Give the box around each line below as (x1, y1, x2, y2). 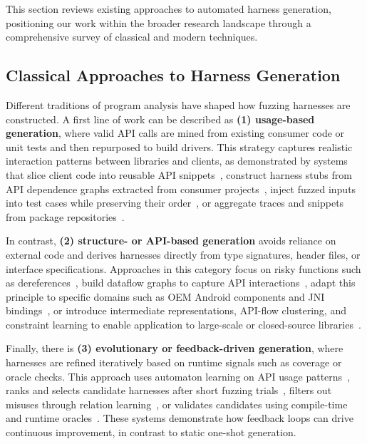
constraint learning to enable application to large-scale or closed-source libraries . (6, 316, 361, 331)
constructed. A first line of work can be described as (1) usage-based (6, 111, 315, 126)
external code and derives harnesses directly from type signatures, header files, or (6, 247, 361, 262)
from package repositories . (6, 209, 125, 224)
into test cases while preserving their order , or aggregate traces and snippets (6, 195, 344, 210)
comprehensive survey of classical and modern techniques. (6, 29, 258, 44)
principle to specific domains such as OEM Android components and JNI (6, 289, 325, 304)
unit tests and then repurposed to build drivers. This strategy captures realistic (6, 139, 353, 154)
